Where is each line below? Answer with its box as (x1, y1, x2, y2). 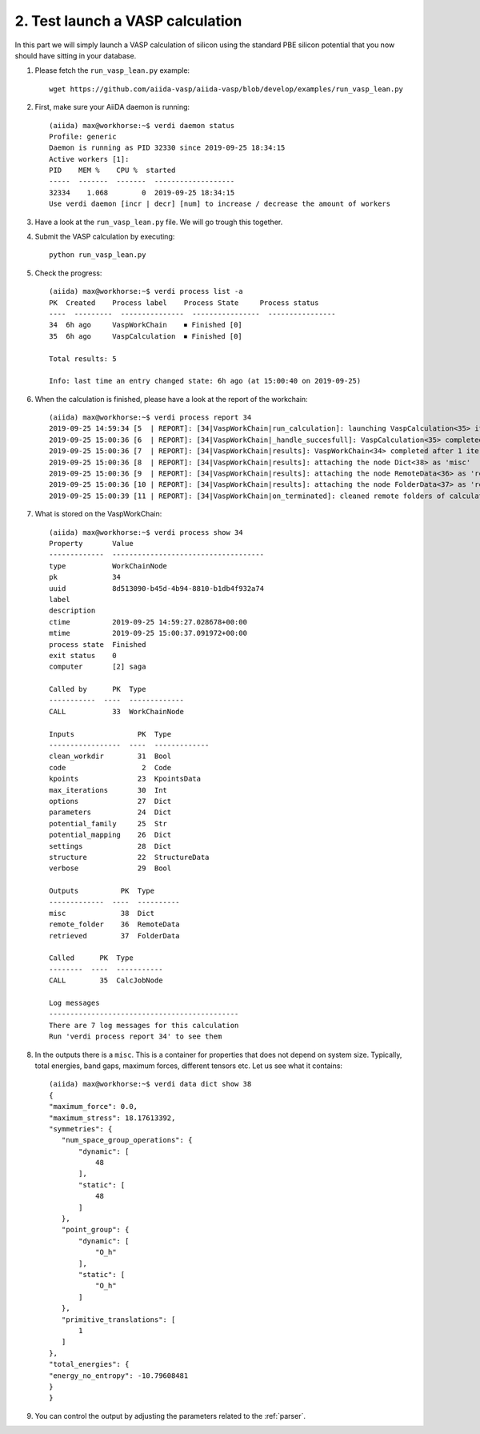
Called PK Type (49, 954, 134, 962)
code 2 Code (49, 763, 172, 772)
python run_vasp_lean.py (49, 251, 146, 259)
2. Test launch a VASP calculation (14, 12, 242, 30)
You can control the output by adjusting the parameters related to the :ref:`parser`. (34, 1411, 306, 1420)
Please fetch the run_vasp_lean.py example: (34, 66, 190, 75)
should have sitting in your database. (14, 50, 137, 60)
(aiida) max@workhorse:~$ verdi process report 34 (49, 413, 252, 422)
